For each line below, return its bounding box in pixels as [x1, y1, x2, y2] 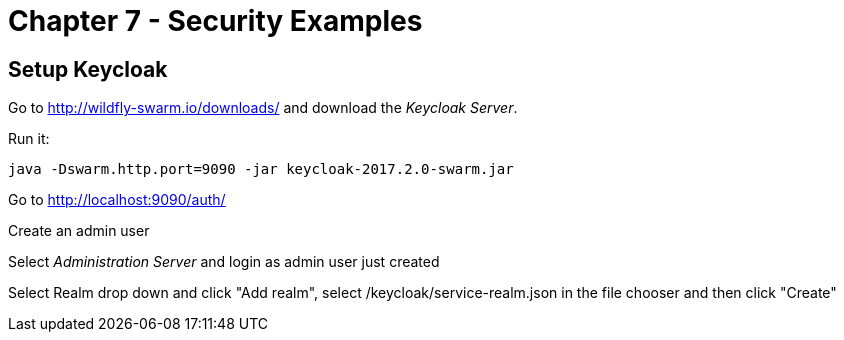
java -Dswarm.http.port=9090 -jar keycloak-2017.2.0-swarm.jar [8, 161, 514, 178]
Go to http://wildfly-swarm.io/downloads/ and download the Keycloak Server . [8, 99, 518, 117]
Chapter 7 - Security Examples [8, 4, 423, 38]
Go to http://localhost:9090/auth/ [8, 191, 226, 209]
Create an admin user [8, 222, 150, 240]
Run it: [8, 130, 50, 148]
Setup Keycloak [8, 56, 168, 82]
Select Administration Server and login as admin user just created [8, 253, 440, 271]
